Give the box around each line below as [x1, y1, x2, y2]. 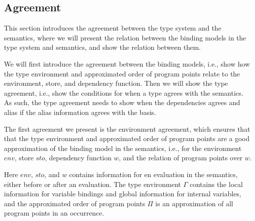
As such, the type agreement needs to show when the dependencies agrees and [4, 97, 240, 108]
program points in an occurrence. [4, 208, 104, 218]
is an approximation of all [155, 198, 233, 208]
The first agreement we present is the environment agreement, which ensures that [4, 123, 251, 134]
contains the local [189, 179, 243, 189]
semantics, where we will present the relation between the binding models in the [4, 32, 246, 42]
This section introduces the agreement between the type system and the [4, 23, 221, 33]
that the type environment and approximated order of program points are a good [4, 133, 250, 144]
